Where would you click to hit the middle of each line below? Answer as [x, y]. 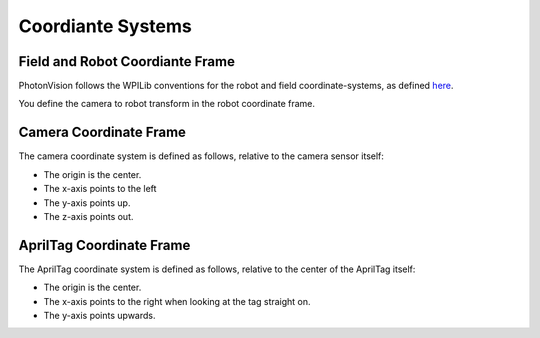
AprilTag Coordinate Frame [104, 245]
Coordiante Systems [105, 26]
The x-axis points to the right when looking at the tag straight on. [177, 301]
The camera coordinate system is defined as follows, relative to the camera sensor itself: [201, 156]
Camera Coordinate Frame [102, 132]
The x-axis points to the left [100, 189]
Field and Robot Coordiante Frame [126, 61]
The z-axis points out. [88, 216]
